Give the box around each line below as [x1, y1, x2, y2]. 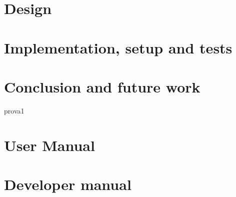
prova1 [4, 105, 24, 115]
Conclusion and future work [4, 76, 200, 96]
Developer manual [4, 174, 131, 194]
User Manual [4, 134, 95, 155]
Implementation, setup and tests [4, 37, 232, 57]
